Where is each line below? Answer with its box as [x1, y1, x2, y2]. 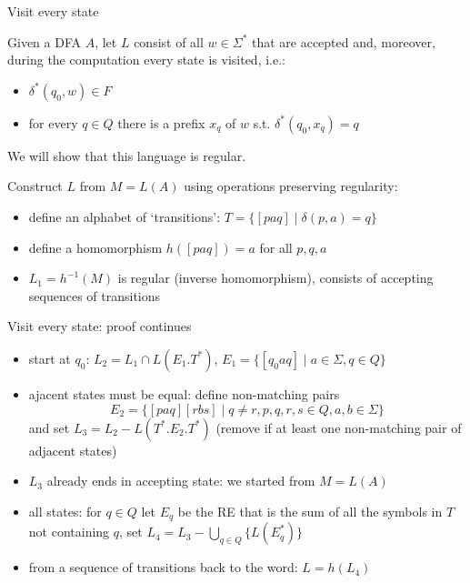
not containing [28, 522, 110, 541]
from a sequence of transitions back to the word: [28, 558, 298, 577]
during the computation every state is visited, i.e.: [7, 50, 285, 69]
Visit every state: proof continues [7, 317, 192, 336]
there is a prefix [117, 113, 205, 132]
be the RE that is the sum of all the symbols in [177, 501, 443, 520]
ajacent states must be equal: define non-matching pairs [28, 384, 340, 403]
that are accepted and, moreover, [251, 32, 435, 51]
